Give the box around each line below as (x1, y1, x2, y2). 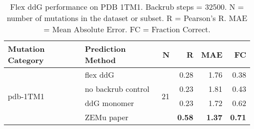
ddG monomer (85, 97, 134, 108)
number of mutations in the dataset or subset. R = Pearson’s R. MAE (6, 12, 248, 23)
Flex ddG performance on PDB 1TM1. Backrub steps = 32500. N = (10, 1, 244, 12)
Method (85, 54, 116, 65)
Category (8, 54, 44, 65)
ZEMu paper (85, 111, 128, 123)
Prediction (85, 43, 126, 54)
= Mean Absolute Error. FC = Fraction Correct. (43, 23, 211, 35)
